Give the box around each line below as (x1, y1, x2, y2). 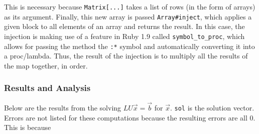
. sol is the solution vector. (170, 102, 254, 112)
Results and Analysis (4, 81, 91, 94)
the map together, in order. (4, 60, 88, 70)
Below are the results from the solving (4, 102, 121, 112)
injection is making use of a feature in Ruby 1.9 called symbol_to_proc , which (4, 30, 245, 41)
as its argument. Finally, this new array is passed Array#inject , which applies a (4, 11, 252, 21)
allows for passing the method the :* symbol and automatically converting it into (4, 40, 255, 51)
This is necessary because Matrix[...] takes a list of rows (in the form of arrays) (4, 1, 255, 11)
